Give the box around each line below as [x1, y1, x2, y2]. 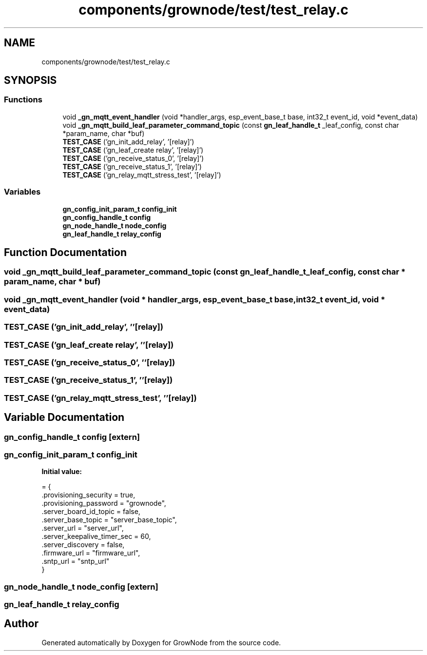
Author [4, 617, 39, 630]
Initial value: [41, 467, 82, 476]
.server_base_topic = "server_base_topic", [41, 516, 177, 524]
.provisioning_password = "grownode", [41, 499, 166, 508]
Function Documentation [4, 246, 127, 258]
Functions [4, 95, 42, 105]
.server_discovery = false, [41, 540, 125, 549]
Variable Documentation [4, 411, 125, 424]
